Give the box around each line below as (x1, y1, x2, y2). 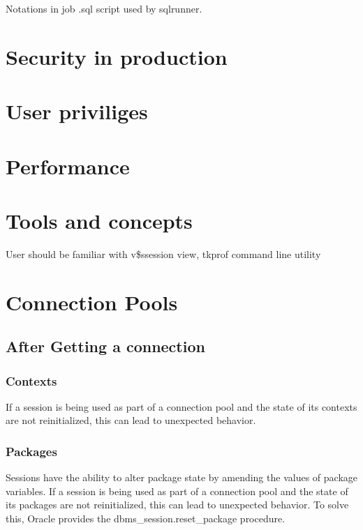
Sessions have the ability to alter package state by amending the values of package (6, 470, 357, 485)
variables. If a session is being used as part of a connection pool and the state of (6, 483, 348, 498)
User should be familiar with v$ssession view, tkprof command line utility (6, 246, 321, 261)
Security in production (6, 42, 228, 70)
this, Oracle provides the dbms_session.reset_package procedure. (6, 511, 286, 525)
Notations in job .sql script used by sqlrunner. (6, 1, 202, 15)
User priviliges (6, 97, 148, 126)
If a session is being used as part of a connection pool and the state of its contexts (6, 399, 357, 414)
